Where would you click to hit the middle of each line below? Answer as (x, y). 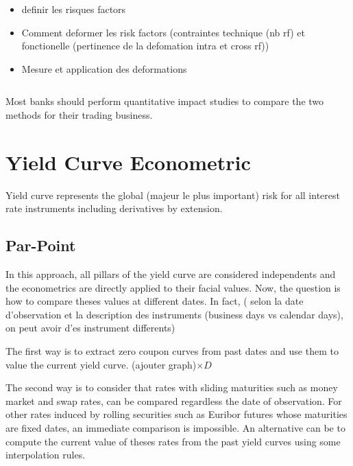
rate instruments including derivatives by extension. (114, 208)
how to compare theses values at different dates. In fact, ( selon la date (155, 301)
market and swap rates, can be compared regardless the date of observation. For (174, 400)
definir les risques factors (74, 9)
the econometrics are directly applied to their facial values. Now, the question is (173, 287)
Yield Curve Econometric (128, 162)
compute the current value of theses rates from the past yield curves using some (173, 441)
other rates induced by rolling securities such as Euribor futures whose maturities (176, 414)
